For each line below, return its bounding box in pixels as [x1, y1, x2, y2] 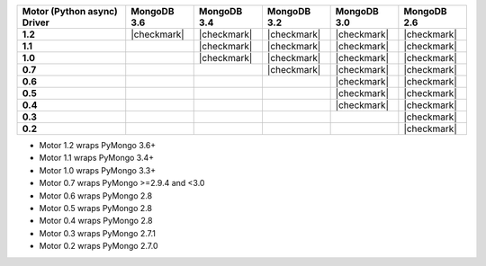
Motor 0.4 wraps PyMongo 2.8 [39, 216, 153, 226]
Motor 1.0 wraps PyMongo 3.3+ [39, 164, 157, 175]
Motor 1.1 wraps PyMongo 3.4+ [39, 153, 155, 164]
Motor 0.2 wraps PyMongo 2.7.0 [39, 241, 158, 252]
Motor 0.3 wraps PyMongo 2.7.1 [39, 227, 157, 238]
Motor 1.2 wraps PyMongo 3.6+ [39, 140, 157, 150]
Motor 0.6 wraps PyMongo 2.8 [39, 190, 153, 201]
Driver [22, 16, 49, 29]
